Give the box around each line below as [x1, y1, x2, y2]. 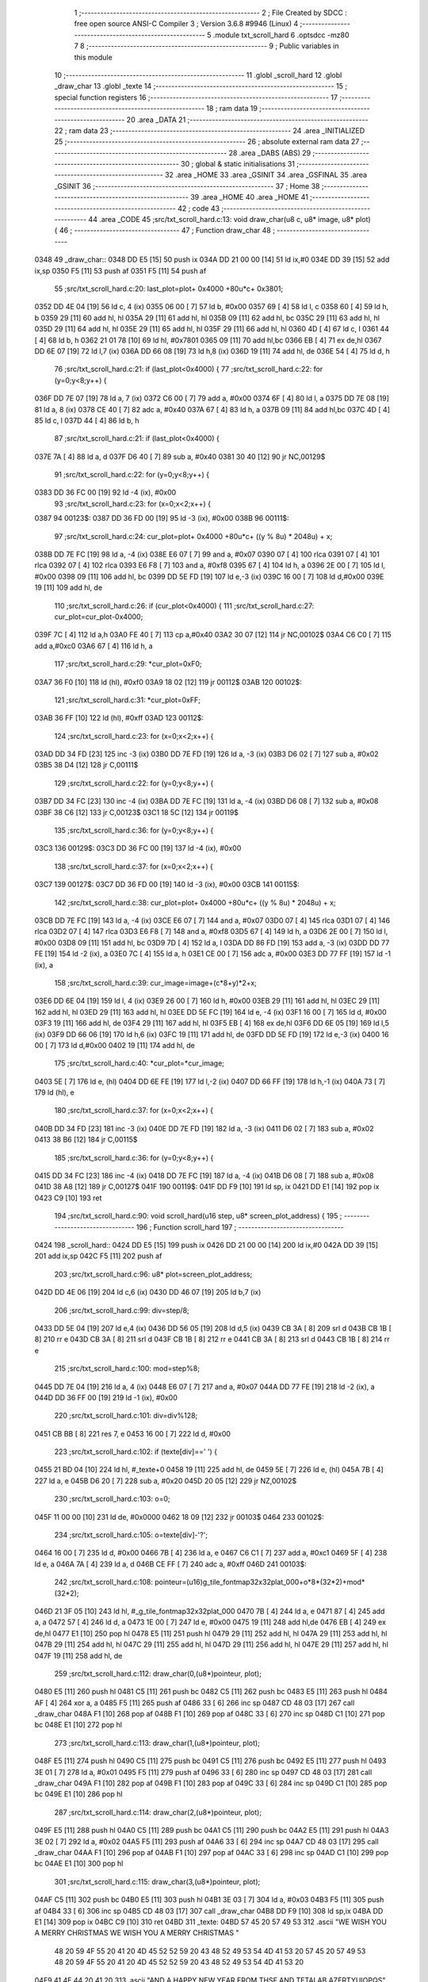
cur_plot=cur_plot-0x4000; [54, 611, 143, 622]
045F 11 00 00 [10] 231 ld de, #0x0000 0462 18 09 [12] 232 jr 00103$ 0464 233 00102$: [34, 1512, 324, 1521]
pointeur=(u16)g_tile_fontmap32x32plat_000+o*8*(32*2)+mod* [155, 1578, 365, 1587]
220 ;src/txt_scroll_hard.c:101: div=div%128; [54, 1411, 198, 1421]
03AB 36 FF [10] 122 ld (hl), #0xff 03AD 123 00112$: [34, 714, 204, 723]
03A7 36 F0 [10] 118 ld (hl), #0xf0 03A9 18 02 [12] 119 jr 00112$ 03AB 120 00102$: [34, 677, 303, 687]
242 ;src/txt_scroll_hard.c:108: [54, 1578, 154, 1587]
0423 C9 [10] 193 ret [34, 1193, 102, 1203]
